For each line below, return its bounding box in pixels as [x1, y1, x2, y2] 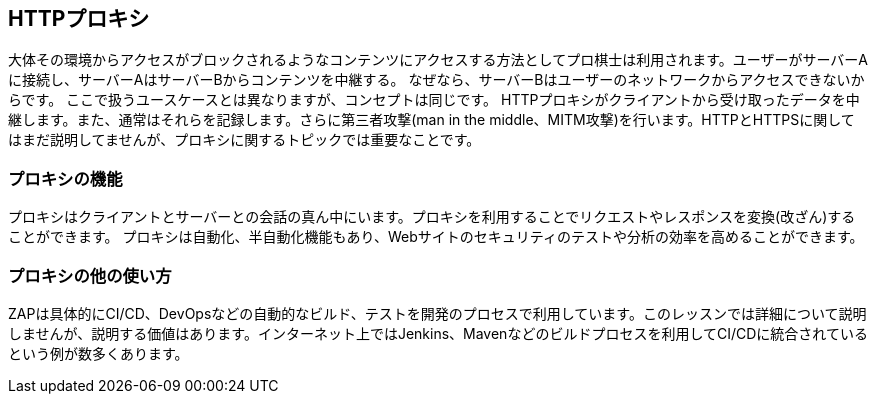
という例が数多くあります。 [8, 344, 189, 362]
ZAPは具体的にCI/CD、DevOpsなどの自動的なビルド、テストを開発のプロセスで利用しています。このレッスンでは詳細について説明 [8, 304, 867, 322]
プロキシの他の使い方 [8, 265, 172, 286]
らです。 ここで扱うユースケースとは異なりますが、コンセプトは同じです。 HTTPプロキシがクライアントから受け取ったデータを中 [8, 91, 860, 109]
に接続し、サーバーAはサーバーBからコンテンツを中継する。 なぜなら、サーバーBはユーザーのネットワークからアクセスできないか [8, 71, 865, 89]
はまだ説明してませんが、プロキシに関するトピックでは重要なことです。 [8, 131, 481, 149]
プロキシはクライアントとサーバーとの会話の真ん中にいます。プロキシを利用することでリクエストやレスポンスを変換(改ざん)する [8, 208, 856, 226]
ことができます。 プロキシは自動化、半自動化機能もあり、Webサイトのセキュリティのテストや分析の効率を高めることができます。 [8, 228, 864, 246]
